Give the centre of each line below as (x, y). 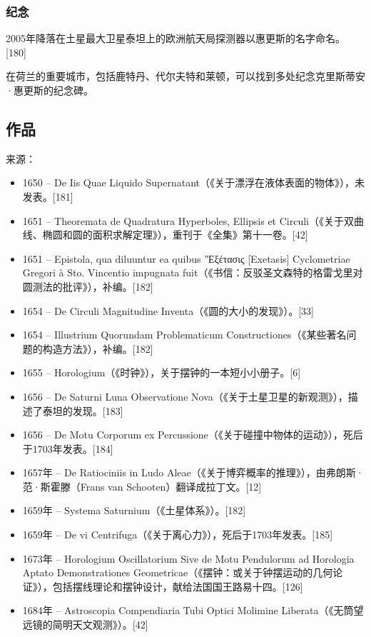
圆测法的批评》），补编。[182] (88, 286)
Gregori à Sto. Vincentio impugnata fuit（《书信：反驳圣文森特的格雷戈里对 (193, 272)
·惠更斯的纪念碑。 (50, 90)
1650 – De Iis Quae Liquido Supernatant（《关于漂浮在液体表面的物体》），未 (194, 182)
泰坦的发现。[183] (83, 410)
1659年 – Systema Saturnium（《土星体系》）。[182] (134, 510)
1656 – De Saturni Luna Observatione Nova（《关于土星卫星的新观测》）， (185, 396)
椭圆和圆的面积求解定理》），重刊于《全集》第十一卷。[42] (175, 235)
